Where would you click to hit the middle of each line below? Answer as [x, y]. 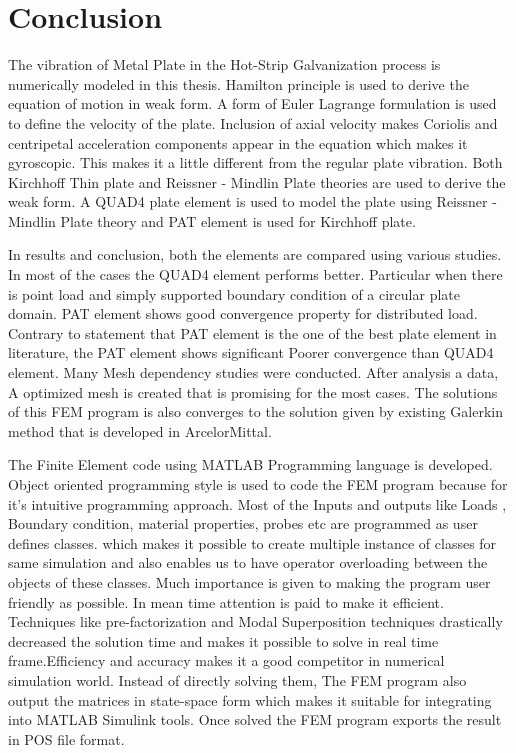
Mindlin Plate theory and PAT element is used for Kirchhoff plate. [212, 220]
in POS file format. [66, 738]
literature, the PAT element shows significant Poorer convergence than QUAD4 [251, 352]
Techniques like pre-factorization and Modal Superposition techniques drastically [255, 621]
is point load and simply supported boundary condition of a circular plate [234, 293]
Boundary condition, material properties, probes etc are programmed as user [243, 523]
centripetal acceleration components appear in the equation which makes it [238, 142]
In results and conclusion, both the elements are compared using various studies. [255, 254]
